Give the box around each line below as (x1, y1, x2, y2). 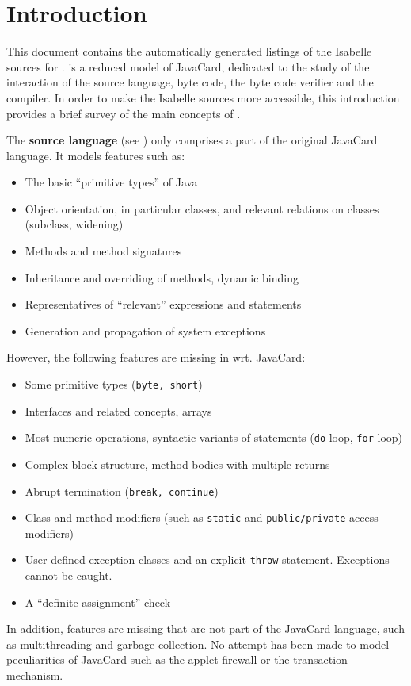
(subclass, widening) (25, 216, 124, 232)
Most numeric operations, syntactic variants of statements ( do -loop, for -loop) (25, 429, 403, 446)
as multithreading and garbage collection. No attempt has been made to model (6, 635, 390, 652)
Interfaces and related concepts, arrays (25, 402, 212, 419)
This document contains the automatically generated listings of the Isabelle (6, 43, 372, 59)
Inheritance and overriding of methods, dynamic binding (25, 269, 299, 286)
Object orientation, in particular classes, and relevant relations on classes (25, 200, 379, 217)
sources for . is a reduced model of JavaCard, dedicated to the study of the (6, 58, 370, 75)
